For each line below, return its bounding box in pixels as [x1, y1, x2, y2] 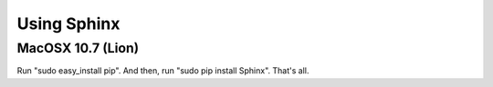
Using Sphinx [16, 14, 121, 34]
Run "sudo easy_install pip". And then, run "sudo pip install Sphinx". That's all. [16, 65, 309, 76]
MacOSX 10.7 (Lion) [16, 40, 140, 56]
